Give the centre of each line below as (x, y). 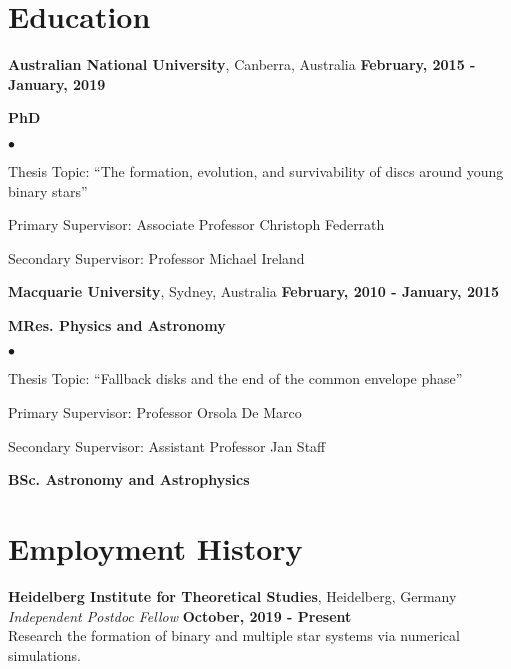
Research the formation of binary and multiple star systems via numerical (234, 635)
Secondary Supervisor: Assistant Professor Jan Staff (167, 445)
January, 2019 (57, 83)
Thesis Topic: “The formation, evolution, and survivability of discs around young (256, 170)
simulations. (44, 654)
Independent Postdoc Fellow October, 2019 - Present (180, 615)
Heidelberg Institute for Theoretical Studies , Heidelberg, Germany (232, 595)
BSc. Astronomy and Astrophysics (129, 479)
